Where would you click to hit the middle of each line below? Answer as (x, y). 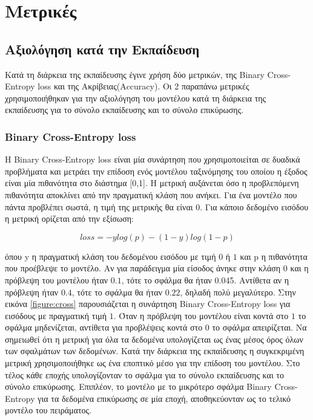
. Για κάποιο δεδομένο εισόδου (254, 206)
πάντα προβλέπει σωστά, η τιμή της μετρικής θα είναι (99, 206)
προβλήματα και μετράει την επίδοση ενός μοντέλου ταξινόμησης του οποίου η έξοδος (156, 171)
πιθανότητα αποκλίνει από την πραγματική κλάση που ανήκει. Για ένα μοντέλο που (151, 194)
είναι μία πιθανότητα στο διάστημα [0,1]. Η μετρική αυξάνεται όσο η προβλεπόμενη (152, 183)
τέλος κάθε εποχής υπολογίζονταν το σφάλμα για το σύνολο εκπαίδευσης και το (144, 374)
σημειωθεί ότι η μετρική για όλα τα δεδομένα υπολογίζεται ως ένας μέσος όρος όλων (154, 339)
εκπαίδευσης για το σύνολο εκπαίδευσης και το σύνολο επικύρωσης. (124, 110)
